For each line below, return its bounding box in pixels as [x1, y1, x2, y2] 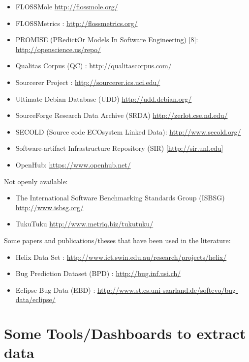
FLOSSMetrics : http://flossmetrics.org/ [15, 18, 138, 28]
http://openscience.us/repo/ [15, 44, 101, 54]
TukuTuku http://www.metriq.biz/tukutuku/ [15, 219, 154, 229]
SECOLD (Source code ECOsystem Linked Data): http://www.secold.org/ [15, 126, 241, 137]
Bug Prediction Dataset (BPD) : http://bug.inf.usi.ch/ [15, 268, 181, 278]
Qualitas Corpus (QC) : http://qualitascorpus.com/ [15, 60, 172, 71]
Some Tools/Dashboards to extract [4, 323, 246, 343]
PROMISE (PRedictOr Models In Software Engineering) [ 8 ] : [15, 34, 198, 45]
